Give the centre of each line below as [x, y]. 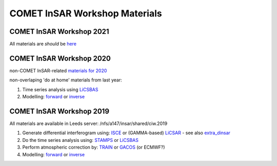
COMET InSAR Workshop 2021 [60, 32]
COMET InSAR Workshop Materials [86, 13]
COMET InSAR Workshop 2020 [60, 58]
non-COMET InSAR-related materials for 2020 [58, 70]
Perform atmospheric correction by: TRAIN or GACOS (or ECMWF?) [94, 147]
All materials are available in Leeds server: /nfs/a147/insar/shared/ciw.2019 [88, 123]
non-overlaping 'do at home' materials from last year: [66, 80]
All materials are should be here [43, 44]
